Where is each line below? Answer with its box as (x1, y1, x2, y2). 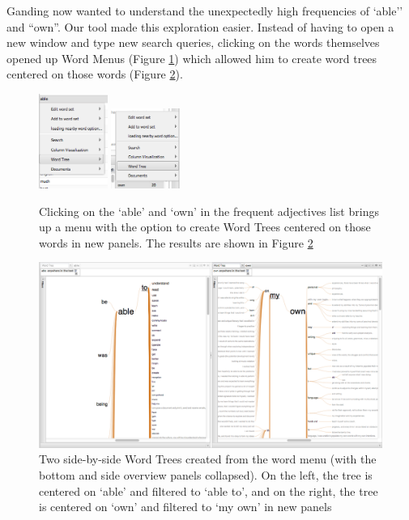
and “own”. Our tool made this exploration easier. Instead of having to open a (6, 18, 394, 35)
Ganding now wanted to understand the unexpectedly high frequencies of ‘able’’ (6, 2, 403, 19)
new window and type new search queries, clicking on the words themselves (6, 34, 380, 51)
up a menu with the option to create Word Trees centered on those (39, 218, 371, 235)
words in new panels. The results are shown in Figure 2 (39, 234, 313, 251)
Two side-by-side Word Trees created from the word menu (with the (39, 450, 377, 467)
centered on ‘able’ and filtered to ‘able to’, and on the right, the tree (39, 482, 378, 499)
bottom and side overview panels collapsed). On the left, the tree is (39, 466, 373, 483)
